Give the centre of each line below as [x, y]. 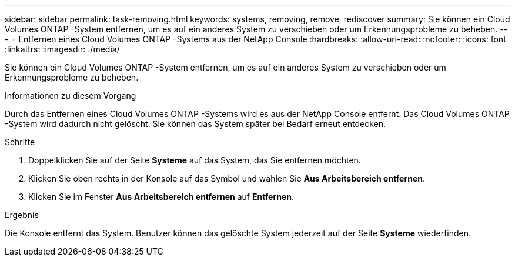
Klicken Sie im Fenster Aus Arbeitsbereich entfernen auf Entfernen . [161, 197]
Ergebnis [22, 215]
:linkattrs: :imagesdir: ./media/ [62, 49]
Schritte [20, 142]
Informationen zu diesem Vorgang [71, 96]
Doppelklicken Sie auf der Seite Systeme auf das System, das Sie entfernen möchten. [195, 160]
